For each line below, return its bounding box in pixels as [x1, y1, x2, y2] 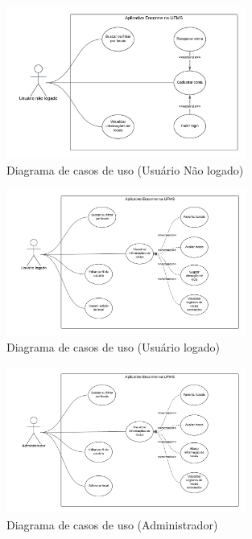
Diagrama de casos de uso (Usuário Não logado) [6, 161, 244, 178]
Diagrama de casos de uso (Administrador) [6, 516, 218, 533]
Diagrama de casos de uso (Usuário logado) [6, 339, 221, 356]
